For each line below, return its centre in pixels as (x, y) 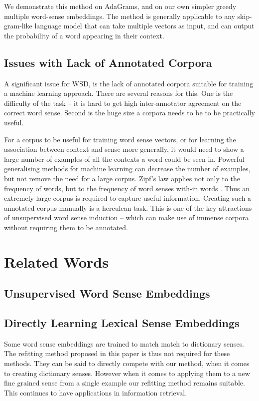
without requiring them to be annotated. (66, 227)
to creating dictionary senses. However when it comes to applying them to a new (127, 373)
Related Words (56, 261)
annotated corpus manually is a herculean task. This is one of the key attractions (128, 207)
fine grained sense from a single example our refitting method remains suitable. (125, 383)
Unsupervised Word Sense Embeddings (107, 293)
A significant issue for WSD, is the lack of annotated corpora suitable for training (129, 83)
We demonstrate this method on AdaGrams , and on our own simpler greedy (120, 6)
